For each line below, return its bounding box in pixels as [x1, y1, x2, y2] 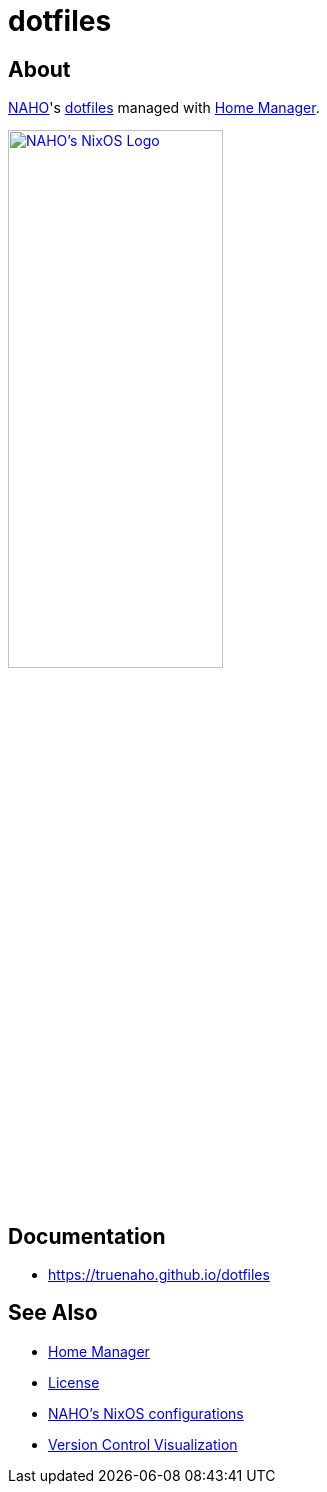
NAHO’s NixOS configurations [48, 1404, 244, 1422]
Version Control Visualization [48, 1435, 238, 1453]
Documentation [8, 1223, 166, 1249]
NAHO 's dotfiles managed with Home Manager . [8, 99, 320, 117]
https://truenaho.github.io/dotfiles [48, 1266, 270, 1284]
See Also [8, 1300, 98, 1326]
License [48, 1373, 100, 1391]
